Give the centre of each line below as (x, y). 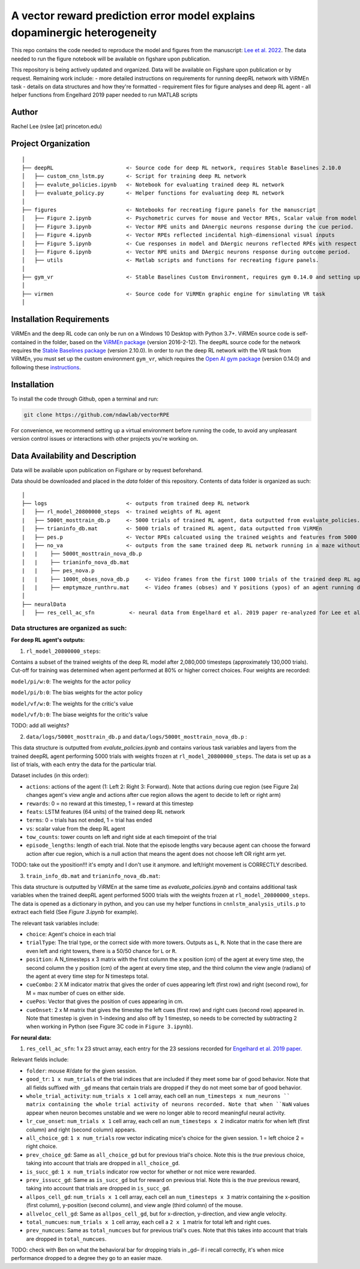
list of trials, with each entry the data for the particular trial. (84, 764)
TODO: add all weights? (40, 725)
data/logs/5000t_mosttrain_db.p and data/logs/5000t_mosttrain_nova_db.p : (136, 736)
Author (25, 112)
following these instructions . (46, 367)
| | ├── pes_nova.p (58, 571)
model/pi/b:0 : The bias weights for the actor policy (77, 692)
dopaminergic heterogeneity (84, 32)
